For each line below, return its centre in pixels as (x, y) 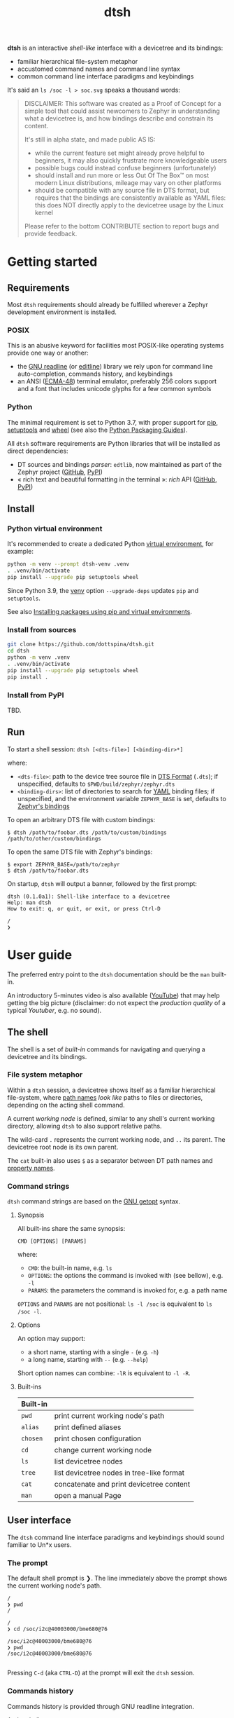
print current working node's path (109, 1416)
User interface (39, 1521)
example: (20, 552)
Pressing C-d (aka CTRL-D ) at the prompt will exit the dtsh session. (101, 1673)
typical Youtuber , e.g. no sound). (54, 1010)
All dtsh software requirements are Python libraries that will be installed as (114, 443)
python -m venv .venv (39, 657)
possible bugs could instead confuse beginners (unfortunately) (125, 168)
